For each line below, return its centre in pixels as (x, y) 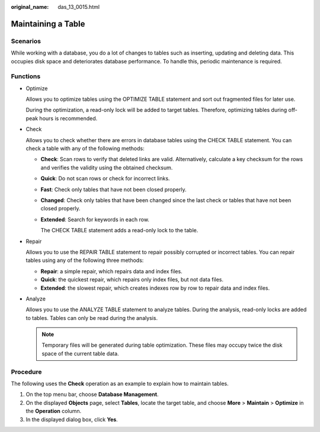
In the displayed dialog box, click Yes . (72, 419)
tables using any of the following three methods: (85, 260)
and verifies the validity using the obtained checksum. (107, 167)
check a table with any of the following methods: (85, 149)
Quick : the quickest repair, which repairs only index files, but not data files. (132, 280)
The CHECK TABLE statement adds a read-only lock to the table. (119, 231)
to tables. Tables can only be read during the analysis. (92, 318)
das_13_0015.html (79, 7)
